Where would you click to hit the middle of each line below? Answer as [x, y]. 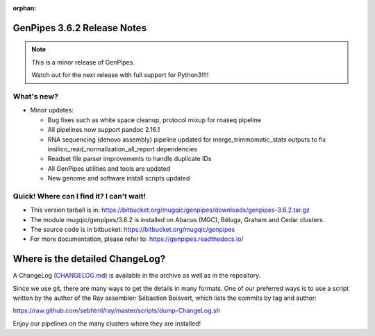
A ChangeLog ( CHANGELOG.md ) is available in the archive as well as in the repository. [137, 276]
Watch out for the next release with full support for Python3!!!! [120, 75]
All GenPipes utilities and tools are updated [109, 168]
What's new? [35, 96]
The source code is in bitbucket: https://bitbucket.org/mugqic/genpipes [133, 229]
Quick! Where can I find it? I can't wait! [79, 196]
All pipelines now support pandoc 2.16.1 [104, 130]
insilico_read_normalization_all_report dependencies [123, 149]
